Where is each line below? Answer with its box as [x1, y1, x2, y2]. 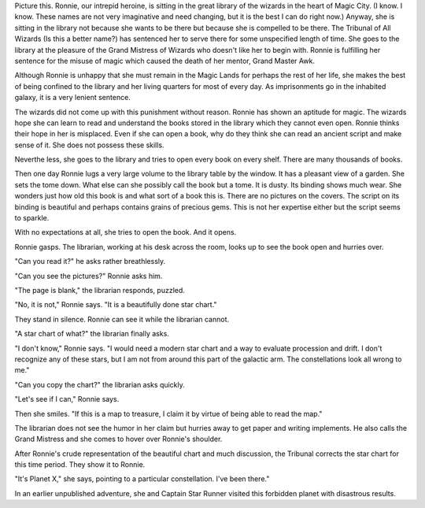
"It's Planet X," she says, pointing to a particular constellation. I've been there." [14, 474, 270, 484]
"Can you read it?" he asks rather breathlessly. [14, 257, 166, 266]
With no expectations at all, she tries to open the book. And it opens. [14, 228, 237, 237]
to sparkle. [14, 213, 50, 223]
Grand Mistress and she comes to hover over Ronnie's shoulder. [14, 434, 223, 444]
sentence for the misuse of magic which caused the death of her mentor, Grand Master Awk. [14, 56, 315, 65]
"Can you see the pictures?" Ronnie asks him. [14, 271, 163, 280]
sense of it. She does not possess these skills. [14, 140, 164, 150]
